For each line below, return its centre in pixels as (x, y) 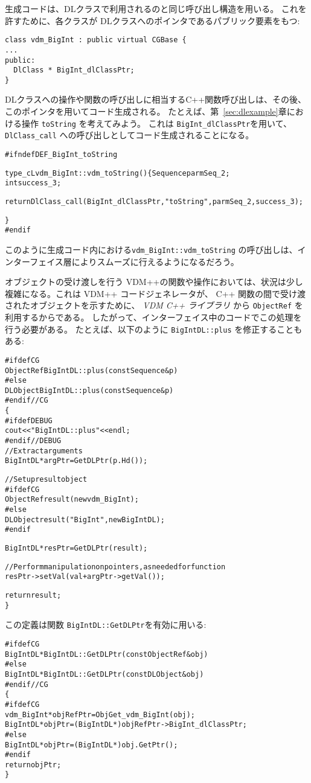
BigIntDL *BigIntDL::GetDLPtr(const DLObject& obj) (104, 674)
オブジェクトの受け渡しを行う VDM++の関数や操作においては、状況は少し (154, 282)
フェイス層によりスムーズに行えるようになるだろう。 (134, 261)
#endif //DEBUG (33, 441)
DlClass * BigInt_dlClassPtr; (74, 70)
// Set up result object (46, 480)
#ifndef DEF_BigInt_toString (61, 154)
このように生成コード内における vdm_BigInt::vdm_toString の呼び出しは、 (151, 249)
